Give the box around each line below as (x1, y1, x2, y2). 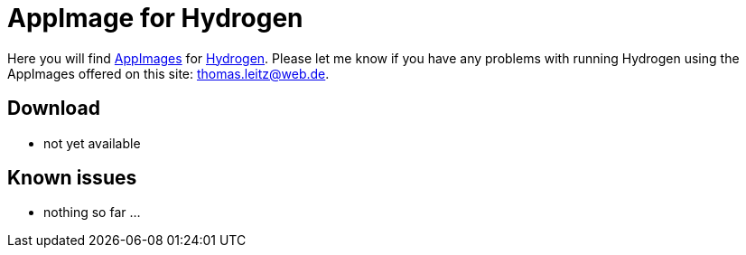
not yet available (43, 135, 141, 151)
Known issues (7, 166, 137, 190)
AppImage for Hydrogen (7, 3, 303, 33)
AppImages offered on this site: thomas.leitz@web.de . (7, 65, 330, 81)
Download (7, 97, 100, 120)
